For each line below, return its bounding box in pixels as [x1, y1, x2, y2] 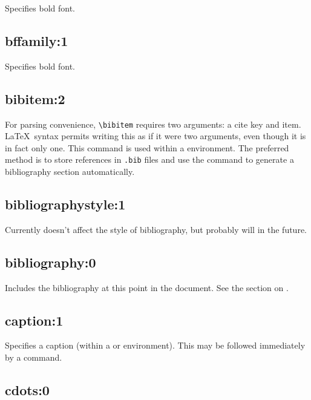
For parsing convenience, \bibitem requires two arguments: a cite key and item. [5, 117, 301, 130]
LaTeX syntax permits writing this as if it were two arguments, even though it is [5, 130, 306, 142]
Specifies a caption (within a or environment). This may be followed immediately [5, 339, 306, 352]
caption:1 [5, 310, 64, 329]
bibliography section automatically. [5, 165, 135, 178]
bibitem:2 [5, 89, 65, 108]
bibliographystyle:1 [5, 195, 126, 214]
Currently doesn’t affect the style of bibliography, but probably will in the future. [5, 223, 307, 235]
